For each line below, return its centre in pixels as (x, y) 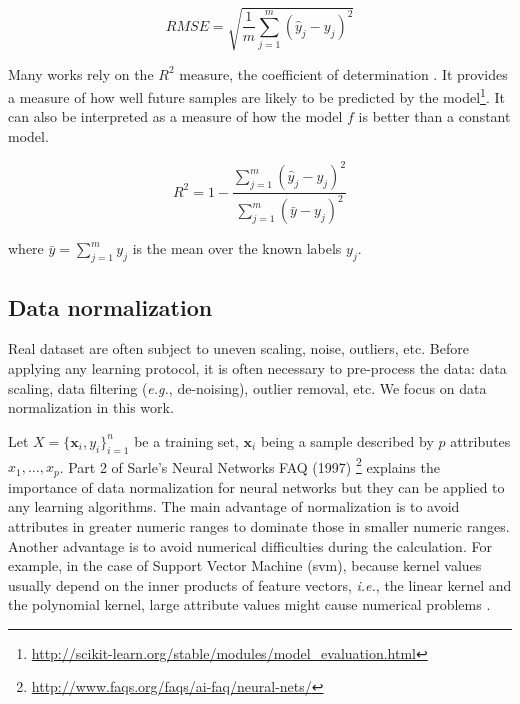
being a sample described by (347, 440)
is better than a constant (434, 116)
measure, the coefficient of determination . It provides (343, 73)
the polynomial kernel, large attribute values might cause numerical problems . (249, 604)
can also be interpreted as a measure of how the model (175, 116)
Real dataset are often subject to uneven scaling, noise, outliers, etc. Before (238, 348)
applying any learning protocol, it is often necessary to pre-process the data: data (257, 368)
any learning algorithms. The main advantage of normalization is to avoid (234, 506)
